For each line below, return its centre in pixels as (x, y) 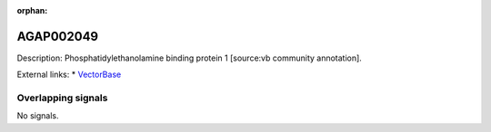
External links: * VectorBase (69, 75)
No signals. (38, 116)
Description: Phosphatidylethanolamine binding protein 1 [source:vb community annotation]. (190, 58)
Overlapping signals (62, 98)
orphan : (32, 10)
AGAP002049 (58, 36)
